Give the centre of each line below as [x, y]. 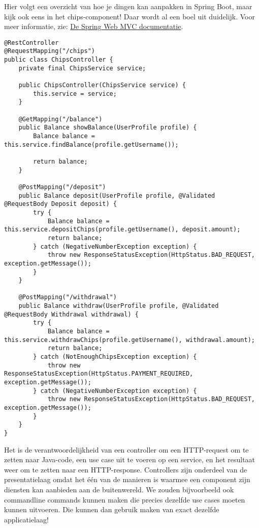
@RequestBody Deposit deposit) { [60, 204]
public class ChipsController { [59, 60]
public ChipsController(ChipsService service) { [102, 85]
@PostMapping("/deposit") [62, 187]
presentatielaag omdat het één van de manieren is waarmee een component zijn [127, 479]
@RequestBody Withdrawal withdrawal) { [71, 314]
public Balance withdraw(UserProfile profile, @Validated [119, 306]
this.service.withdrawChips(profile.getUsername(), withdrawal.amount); [129, 340]
